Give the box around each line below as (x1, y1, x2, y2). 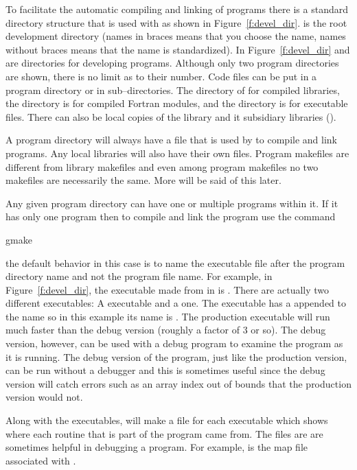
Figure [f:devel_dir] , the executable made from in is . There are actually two (5, 282, 330, 296)
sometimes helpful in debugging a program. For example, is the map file (5, 440, 308, 454)
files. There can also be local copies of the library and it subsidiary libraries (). (5, 109, 336, 124)
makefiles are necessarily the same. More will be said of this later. (5, 173, 281, 187)
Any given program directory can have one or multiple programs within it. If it (5, 196, 338, 210)
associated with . (5, 453, 76, 467)
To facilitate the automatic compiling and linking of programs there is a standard (5, 2, 348, 16)
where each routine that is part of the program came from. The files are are (5, 426, 323, 440)
